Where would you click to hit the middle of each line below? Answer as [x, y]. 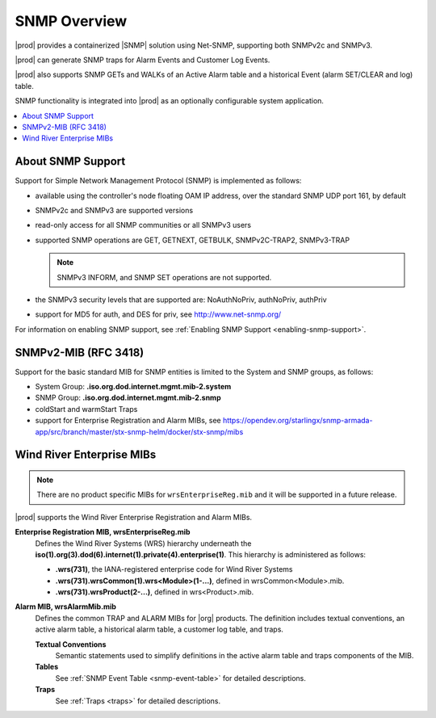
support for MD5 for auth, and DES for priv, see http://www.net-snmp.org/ [158, 314]
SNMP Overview [71, 21]
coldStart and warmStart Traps [86, 409]
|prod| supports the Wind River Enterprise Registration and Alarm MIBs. [134, 517]
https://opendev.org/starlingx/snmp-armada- [298, 421]
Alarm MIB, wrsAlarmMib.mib [66, 607]
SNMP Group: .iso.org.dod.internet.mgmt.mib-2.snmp [128, 398]
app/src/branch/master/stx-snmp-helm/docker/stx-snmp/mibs [139, 431]
